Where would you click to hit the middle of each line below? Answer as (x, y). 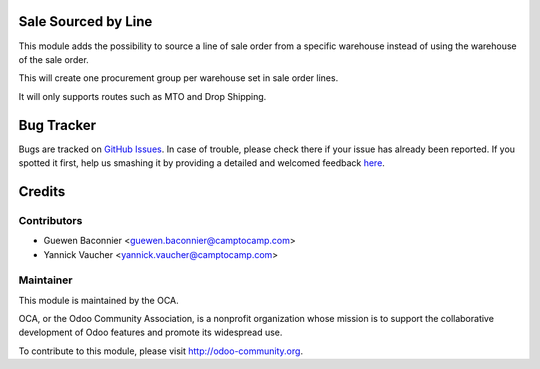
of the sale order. (53, 59)
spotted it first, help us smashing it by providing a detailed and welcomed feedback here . (201, 162)
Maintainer (45, 280)
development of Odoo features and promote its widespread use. (150, 332)
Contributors (50, 220)
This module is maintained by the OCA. (98, 300)
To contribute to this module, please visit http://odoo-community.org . (161, 351)
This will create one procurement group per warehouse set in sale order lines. (178, 78)
